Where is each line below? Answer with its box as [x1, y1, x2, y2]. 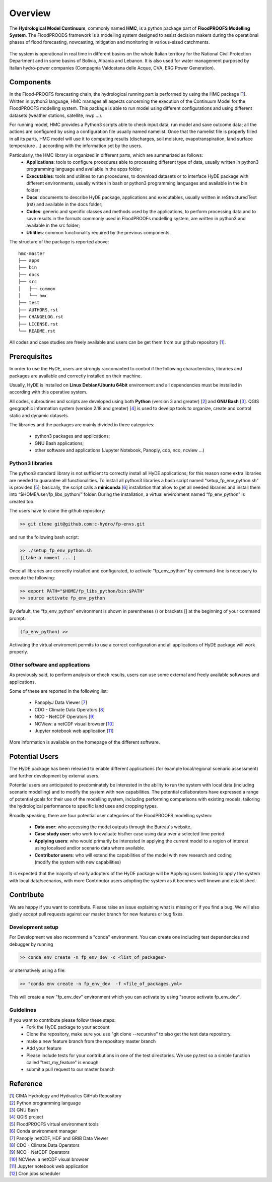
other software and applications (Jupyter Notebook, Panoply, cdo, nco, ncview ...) [34, 447, 205, 453]
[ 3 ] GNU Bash [9, 1107, 38, 1113]
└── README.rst [18, 328, 56, 334]
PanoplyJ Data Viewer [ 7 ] [34, 699, 88, 705]
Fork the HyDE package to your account [26, 1024, 110, 1030]
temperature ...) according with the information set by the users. [9, 143, 143, 149]
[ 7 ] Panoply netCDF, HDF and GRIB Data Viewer [9, 1135, 109, 1141]
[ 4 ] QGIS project [9, 1114, 44, 1120]
